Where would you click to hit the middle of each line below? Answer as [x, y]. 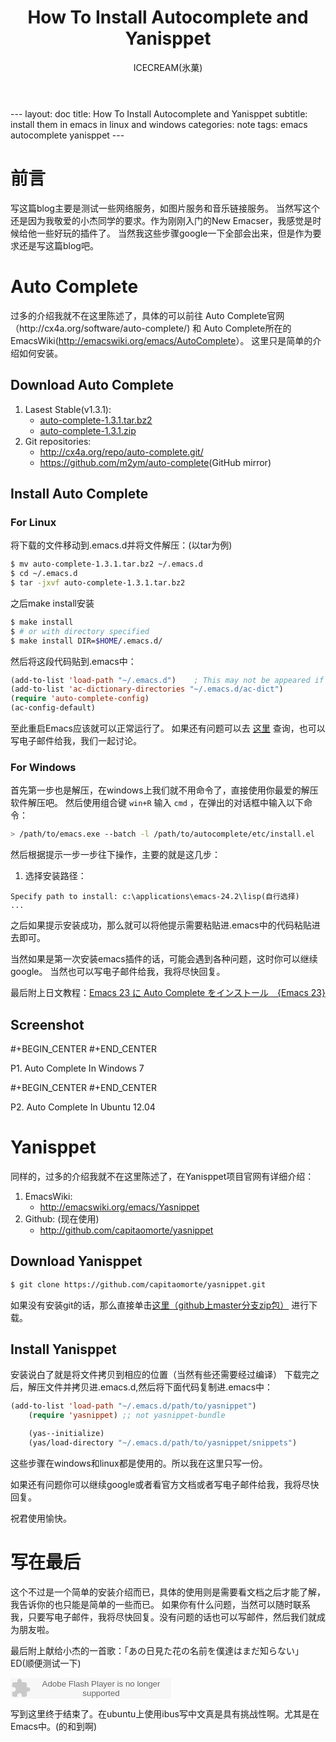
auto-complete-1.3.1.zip [88, 430]
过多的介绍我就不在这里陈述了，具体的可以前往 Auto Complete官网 [147, 315]
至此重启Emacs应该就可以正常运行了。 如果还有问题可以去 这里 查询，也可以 [168, 728]
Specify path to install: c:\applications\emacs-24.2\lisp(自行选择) [155, 897]
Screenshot [47, 1024]
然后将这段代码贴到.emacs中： [73, 661]
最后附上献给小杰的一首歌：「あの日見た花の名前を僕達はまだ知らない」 [157, 1650]
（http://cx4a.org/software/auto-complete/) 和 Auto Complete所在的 [151, 328]
